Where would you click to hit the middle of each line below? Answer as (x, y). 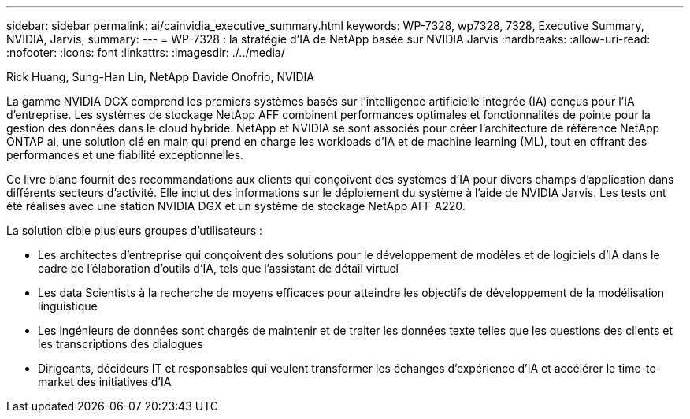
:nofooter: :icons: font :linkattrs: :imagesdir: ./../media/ (146, 52)
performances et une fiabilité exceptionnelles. (125, 155)
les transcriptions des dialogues (121, 344)
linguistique (68, 306)
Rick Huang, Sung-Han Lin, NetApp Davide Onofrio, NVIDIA (160, 77)
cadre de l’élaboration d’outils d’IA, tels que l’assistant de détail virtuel (218, 268)
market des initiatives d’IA (105, 382)
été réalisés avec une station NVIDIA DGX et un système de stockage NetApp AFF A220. (236, 206)
